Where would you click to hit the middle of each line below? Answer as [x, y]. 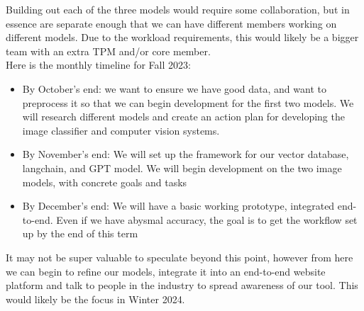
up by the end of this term [80, 233]
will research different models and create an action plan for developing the [183, 117]
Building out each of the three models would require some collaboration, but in [178, 9]
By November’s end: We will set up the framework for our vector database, [186, 154]
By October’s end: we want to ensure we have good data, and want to [174, 88]
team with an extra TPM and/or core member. [108, 51]
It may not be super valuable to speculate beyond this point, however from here [180, 257]
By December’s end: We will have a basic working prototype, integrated [178, 206]
